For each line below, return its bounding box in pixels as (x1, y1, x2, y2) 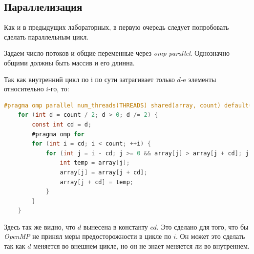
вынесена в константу (83, 221, 148, 232)
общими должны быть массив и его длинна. (4, 57, 135, 67)
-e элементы (180, 74, 216, 84)
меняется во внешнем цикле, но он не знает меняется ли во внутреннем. (33, 241, 250, 251)
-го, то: (48, 84, 69, 94)
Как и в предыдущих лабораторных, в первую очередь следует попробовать (4, 22, 229, 32)
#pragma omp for (32, 130, 85, 138)
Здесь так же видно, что (4, 221, 76, 232)
